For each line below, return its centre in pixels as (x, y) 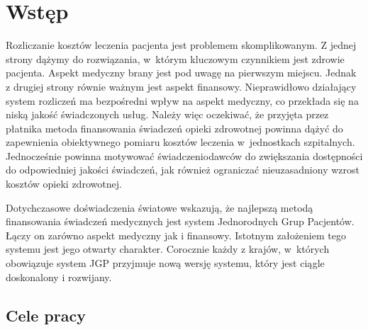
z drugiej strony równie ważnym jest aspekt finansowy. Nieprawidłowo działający (181, 86)
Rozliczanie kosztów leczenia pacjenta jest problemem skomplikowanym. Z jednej (181, 45)
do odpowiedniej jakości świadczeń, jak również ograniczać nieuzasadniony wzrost (183, 170)
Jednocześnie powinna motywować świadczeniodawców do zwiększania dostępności (184, 155)
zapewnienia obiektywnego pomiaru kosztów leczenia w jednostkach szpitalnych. (180, 142)
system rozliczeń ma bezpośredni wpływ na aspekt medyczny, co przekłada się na (182, 100)
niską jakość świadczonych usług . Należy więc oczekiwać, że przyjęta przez (167, 114)
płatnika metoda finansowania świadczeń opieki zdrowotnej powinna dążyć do (174, 128)
